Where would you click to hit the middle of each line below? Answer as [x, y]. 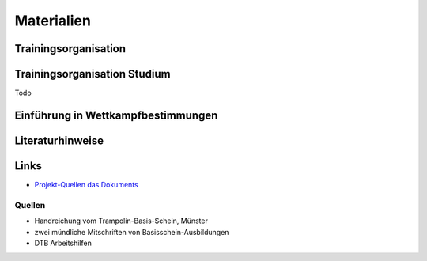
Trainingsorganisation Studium [93, 74]
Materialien [53, 21]
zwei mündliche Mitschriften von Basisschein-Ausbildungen [132, 232]
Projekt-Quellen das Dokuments [86, 185]
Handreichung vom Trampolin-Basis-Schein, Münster [121, 221]
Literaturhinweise [59, 140]
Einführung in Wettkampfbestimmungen [116, 115]
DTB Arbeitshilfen [63, 243]
